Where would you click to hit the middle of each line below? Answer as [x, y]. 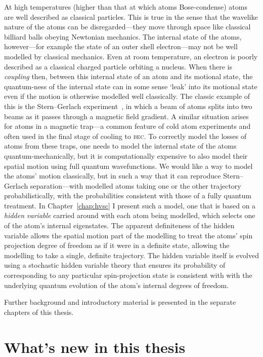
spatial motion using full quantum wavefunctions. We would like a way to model [128, 166]
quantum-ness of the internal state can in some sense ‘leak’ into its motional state [131, 86]
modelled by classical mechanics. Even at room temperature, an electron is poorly [131, 56]
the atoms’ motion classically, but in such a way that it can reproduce [113, 176]
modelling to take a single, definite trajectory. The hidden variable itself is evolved [131, 255]
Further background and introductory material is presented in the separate [120, 302]
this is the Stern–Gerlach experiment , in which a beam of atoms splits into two [128, 106]
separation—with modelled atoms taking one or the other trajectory [136, 185]
